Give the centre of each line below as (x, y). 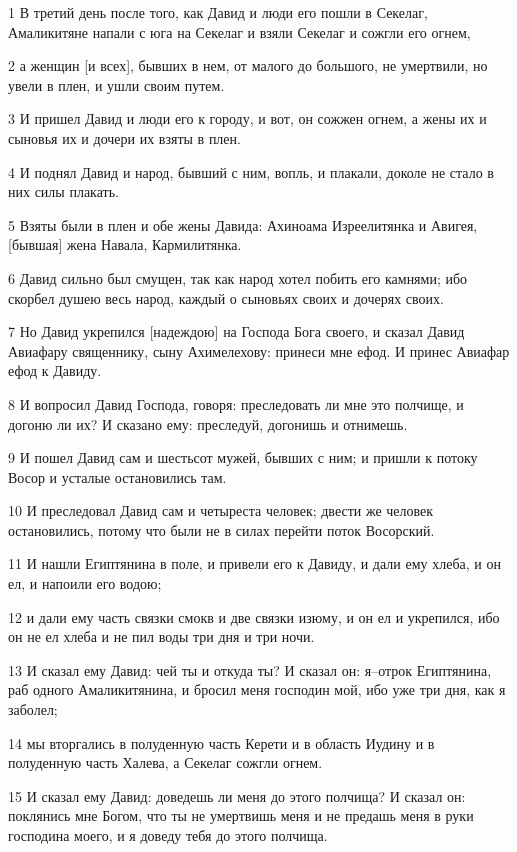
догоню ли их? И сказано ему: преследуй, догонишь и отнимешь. (208, 423)
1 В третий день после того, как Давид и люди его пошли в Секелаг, (218, 12)
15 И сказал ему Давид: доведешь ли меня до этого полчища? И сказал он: (237, 795)
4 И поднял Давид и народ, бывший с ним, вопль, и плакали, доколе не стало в (251, 171)
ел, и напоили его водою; (85, 583)
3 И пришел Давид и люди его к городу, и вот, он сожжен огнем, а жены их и (247, 118)
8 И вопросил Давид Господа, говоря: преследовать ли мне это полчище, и (236, 403)
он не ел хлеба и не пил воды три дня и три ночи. (161, 636)
